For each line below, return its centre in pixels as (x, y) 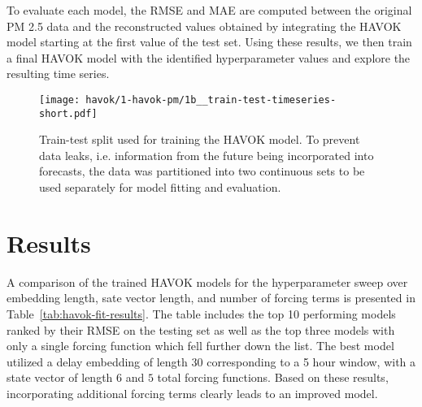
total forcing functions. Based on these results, (273, 377)
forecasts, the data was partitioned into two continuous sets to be (202, 171)
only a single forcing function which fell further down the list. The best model (200, 346)
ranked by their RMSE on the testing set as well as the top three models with (201, 329)
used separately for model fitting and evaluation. (160, 187)
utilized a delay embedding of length (97, 361)
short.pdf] (68, 113)
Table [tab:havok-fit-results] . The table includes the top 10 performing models (201, 313)
